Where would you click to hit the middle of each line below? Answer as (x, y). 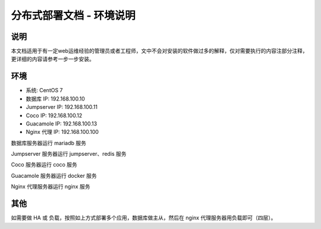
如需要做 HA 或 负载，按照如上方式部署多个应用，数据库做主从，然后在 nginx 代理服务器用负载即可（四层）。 (144, 218)
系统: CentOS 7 (44, 90)
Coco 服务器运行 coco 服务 (44, 165)
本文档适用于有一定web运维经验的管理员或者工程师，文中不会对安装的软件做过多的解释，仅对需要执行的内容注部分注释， (159, 51)
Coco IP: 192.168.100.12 (54, 115)
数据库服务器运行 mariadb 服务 (48, 143)
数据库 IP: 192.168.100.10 (56, 99)
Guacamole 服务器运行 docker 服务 (54, 175)
